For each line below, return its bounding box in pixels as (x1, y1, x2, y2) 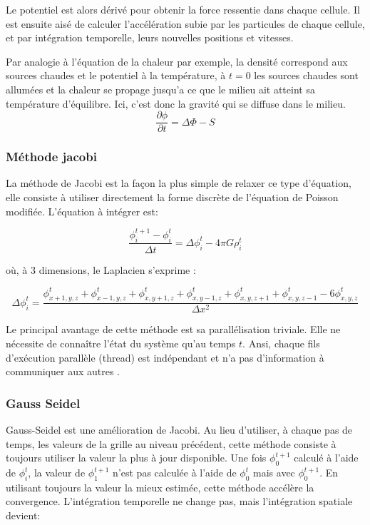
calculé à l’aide (294, 450, 359, 465)
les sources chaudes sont (254, 68, 359, 83)
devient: (6, 508, 41, 523)
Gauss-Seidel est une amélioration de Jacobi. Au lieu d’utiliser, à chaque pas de (6, 422, 353, 437)
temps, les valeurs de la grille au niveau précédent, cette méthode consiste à (6, 436, 336, 451)
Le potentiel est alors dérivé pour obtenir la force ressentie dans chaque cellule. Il (6, 2, 360, 16)
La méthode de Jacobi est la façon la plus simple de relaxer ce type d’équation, (6, 175, 351, 190)
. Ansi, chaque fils (242, 336, 320, 351)
